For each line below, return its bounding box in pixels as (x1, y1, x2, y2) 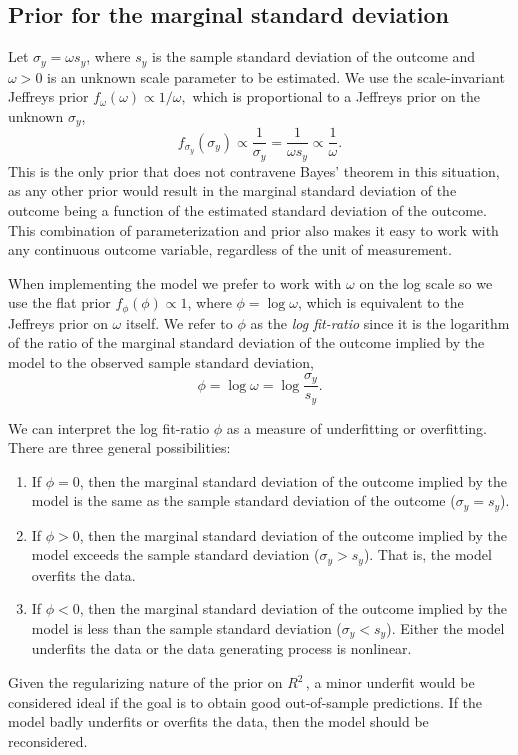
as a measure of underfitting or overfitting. (226, 417, 487, 438)
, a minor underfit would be (305, 672, 475, 693)
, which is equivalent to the (297, 292, 464, 313)
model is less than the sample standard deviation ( (31, 618, 342, 639)
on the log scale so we (359, 272, 493, 293)
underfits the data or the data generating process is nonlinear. (31, 638, 412, 659)
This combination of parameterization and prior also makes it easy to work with (8, 219, 499, 240)
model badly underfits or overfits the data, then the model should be (8, 711, 429, 732)
